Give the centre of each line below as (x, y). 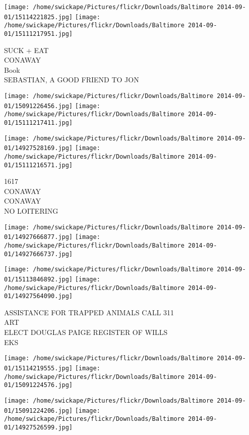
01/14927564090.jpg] (39, 296)
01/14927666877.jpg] (39, 237)
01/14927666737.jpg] (39, 254)
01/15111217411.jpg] (39, 123)
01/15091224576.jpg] (39, 385)
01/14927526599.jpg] (39, 427)
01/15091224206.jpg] (39, 410)
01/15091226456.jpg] (39, 106)
